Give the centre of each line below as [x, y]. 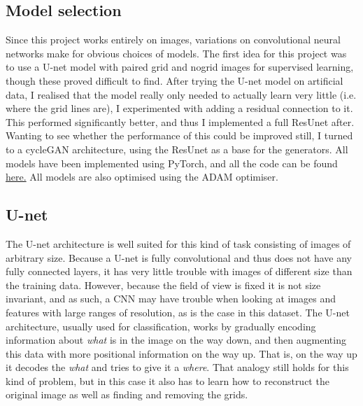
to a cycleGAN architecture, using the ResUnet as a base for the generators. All [177, 149]
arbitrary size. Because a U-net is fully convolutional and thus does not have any [179, 257]
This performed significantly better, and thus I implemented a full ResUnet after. [180, 121]
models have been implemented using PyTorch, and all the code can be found [172, 163]
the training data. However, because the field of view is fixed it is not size [163, 285]
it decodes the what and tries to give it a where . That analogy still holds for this [177, 367]
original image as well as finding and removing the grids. [127, 394]
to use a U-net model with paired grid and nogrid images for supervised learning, [180, 67]
